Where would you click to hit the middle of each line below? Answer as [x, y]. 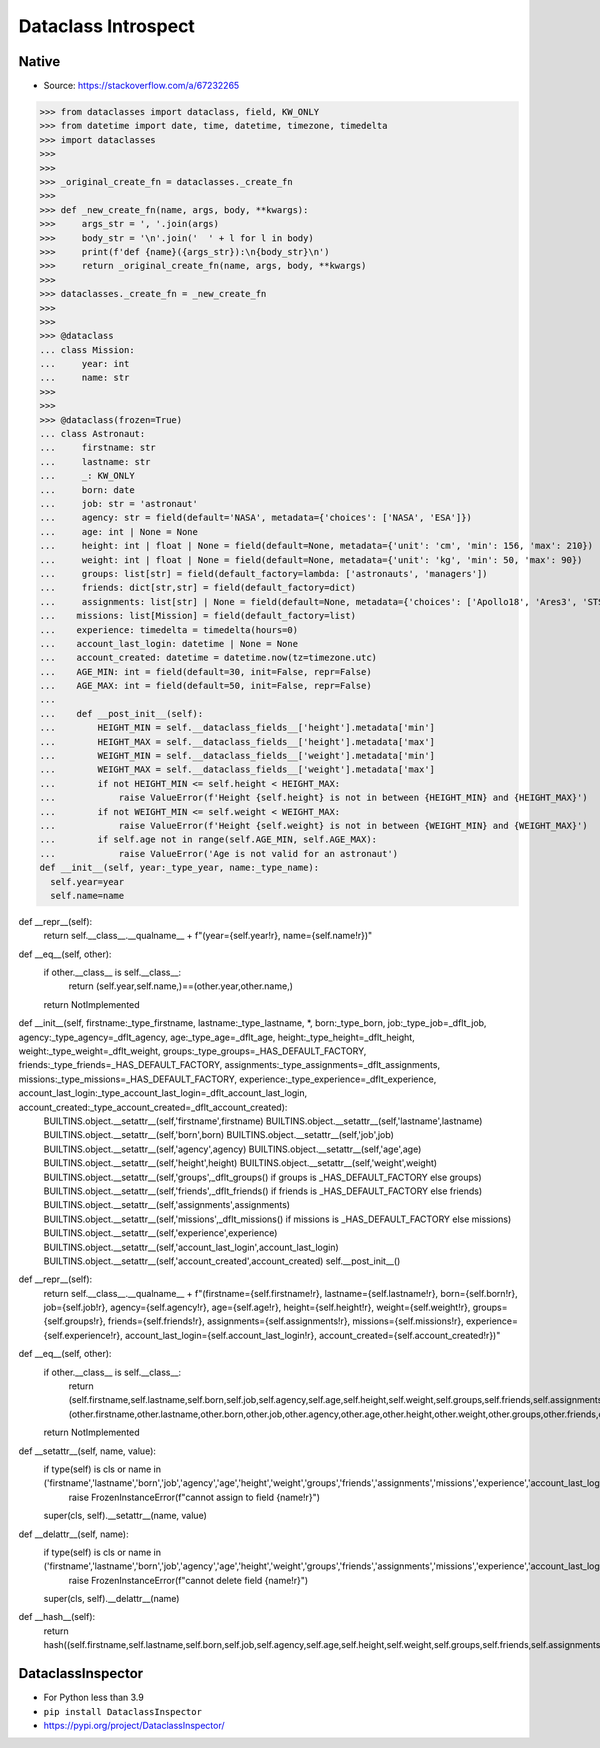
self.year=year [87, 881]
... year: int [84, 364]
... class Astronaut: [92, 434]
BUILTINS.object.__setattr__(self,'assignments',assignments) [166, 1205]
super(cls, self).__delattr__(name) [111, 1599]
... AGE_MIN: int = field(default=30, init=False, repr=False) [205, 671]
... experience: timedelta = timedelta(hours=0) [169, 629]
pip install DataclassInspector [122, 1711]
